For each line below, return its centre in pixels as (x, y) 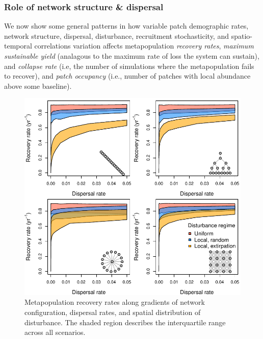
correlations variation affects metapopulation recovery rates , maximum (144, 46)
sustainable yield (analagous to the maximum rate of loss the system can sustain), (132, 56)
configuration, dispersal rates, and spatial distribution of (113, 312)
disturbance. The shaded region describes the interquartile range (125, 322)
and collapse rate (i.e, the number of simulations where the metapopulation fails (129, 66)
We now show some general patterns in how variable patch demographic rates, (126, 26)
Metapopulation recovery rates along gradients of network (115, 302)
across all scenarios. (55, 332)
